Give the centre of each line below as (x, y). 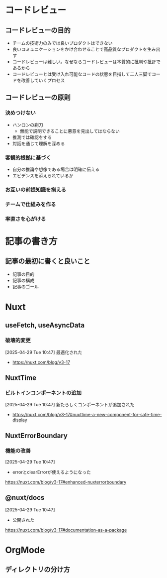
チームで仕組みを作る (31, 204)
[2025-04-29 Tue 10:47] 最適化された (44, 352)
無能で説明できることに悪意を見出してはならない (70, 131)
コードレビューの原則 (38, 98)
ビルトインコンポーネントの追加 (43, 393)
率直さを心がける (26, 219)
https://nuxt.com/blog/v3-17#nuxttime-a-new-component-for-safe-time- (87, 415)
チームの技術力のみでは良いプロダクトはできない (62, 43)
